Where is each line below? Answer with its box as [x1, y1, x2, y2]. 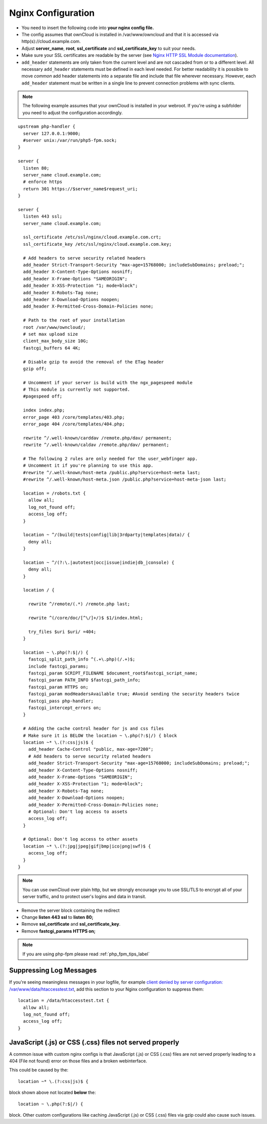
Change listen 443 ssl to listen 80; [21, 914, 93, 920]
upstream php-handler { [18, 124, 76, 130]
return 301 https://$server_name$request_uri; [23, 186, 138, 191]
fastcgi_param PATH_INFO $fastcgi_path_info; [28, 677, 141, 683]
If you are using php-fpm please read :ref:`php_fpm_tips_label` [22, 951, 150, 957]
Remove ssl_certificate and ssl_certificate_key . [21, 921, 121, 927]
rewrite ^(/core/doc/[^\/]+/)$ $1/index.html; [28, 615, 143, 621]
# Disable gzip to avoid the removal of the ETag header [23, 359, 164, 364]
